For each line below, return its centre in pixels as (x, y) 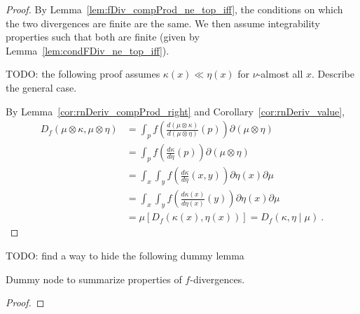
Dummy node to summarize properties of (94, 279)
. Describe (333, 74)
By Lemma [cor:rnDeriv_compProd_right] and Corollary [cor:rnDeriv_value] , (175, 111)
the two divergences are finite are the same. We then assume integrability (163, 23)
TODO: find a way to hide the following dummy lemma (125, 255)
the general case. (41, 87)
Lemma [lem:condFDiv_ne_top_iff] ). (88, 50)
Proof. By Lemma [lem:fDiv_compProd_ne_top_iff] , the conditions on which (174, 9)
